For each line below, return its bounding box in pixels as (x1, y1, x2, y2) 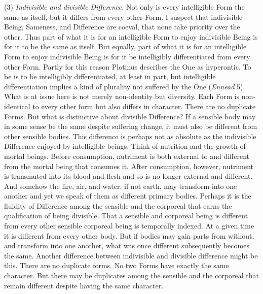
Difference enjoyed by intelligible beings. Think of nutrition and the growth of (4, 141, 246, 151)
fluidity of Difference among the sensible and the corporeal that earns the (4, 200, 232, 211)
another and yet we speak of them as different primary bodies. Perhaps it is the (4, 190, 251, 201)
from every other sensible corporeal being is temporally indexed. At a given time (4, 220, 254, 231)
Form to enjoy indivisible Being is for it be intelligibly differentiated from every (4, 51, 250, 61)
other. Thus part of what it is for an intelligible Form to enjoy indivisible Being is (4, 31, 258, 42)
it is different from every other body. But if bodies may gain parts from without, (4, 230, 254, 241)
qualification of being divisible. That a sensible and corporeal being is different (4, 210, 248, 221)
